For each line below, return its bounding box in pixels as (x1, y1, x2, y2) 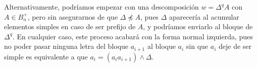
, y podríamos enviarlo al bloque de (143, 21, 253, 32)
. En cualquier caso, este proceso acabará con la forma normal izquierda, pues (12, 31, 253, 41)
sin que (186, 41, 209, 51)
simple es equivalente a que (4, 51, 88, 61)
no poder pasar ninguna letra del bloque (4, 41, 129, 51)
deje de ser (218, 41, 252, 51)
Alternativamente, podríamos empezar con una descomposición (4, 2, 199, 12)
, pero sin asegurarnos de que (27, 11, 118, 22)
